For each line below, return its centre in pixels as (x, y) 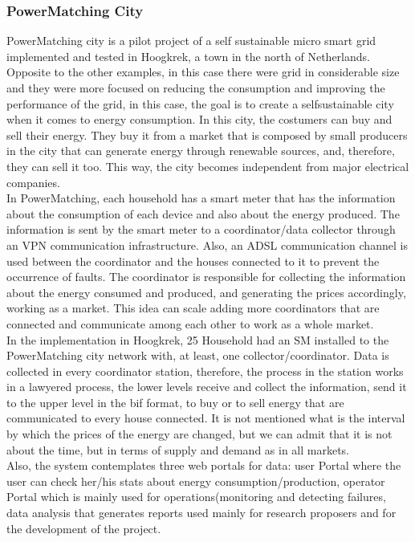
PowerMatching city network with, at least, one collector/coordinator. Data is (198, 355)
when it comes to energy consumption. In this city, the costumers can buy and (199, 119)
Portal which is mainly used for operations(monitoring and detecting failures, (196, 497)
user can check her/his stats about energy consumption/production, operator (196, 481)
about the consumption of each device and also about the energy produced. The (203, 213)
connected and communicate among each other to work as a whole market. (190, 323)
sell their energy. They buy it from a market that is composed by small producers (207, 134)
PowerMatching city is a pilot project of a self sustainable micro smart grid (191, 41)
